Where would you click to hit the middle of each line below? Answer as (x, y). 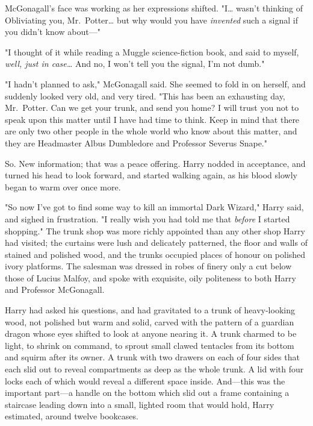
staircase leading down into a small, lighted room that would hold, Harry (140, 404)
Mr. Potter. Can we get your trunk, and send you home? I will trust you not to (152, 108)
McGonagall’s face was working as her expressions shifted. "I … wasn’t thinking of (154, 8)
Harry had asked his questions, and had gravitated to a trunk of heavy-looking (150, 310)
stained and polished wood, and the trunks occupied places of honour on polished (155, 254)
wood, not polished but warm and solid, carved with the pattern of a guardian (150, 321)
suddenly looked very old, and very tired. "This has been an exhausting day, (145, 96)
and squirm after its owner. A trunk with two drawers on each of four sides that (152, 357)
